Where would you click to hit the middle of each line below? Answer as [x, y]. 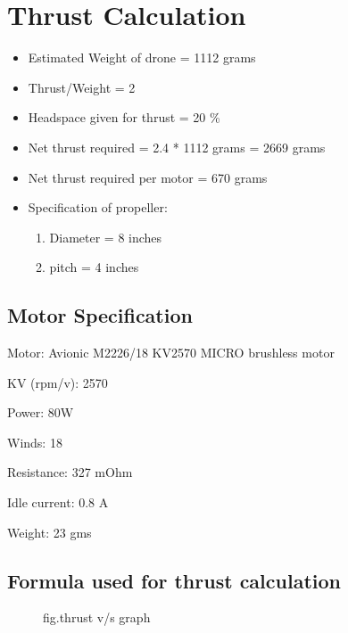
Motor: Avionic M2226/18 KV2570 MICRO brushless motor [171, 353]
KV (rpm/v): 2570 [58, 382]
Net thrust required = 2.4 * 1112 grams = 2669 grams [177, 147]
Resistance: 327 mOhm [70, 472]
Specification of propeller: [98, 207]
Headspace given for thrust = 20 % [124, 117]
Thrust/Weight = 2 [82, 87]
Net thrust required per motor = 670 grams [148, 177]
